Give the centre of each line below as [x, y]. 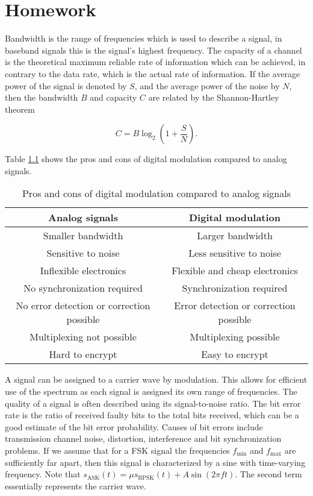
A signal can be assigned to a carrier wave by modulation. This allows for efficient [156, 379]
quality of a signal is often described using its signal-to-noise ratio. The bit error [153, 403]
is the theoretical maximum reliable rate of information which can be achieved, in [155, 62]
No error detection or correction [83, 306]
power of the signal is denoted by [66, 85]
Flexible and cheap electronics [235, 271]
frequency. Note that [43, 474]
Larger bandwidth [235, 236]
